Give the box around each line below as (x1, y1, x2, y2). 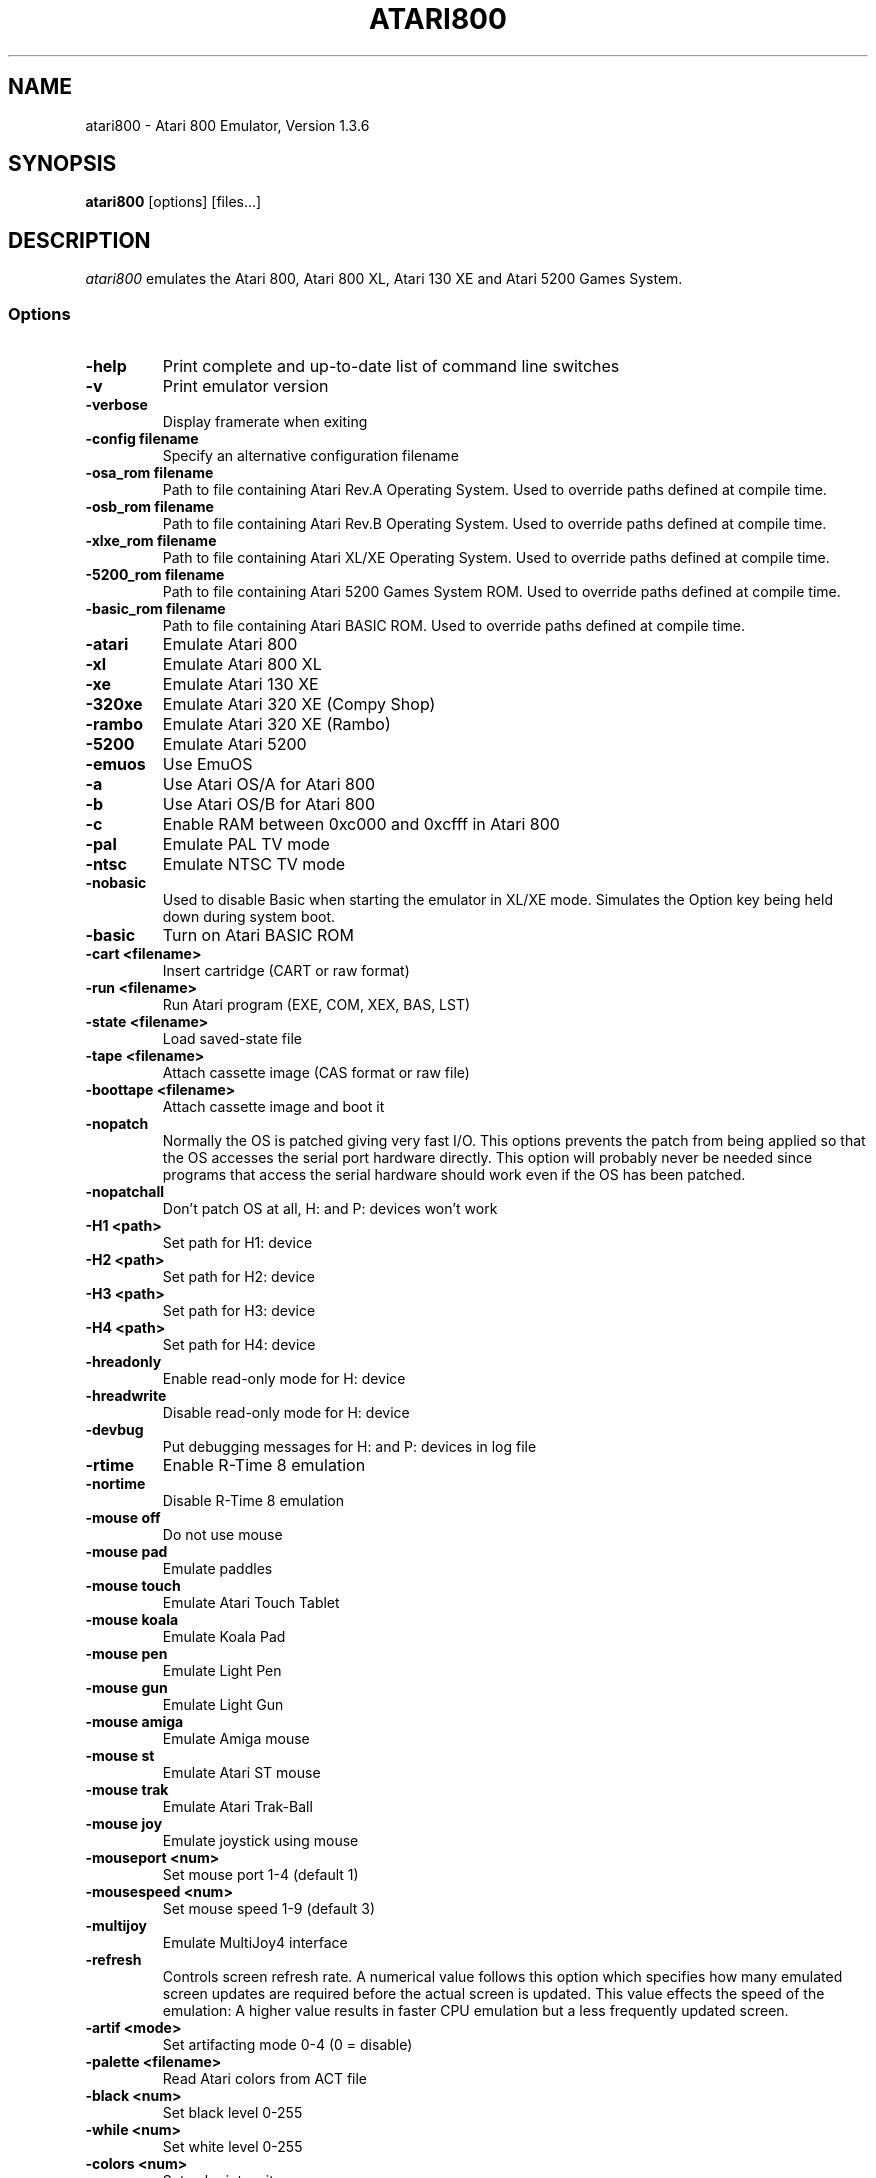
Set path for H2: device (162, 1268, 315, 1286)
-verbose (85, 396, 148, 414)
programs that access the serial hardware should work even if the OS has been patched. (162, 1166, 746, 1184)
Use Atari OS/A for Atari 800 (162, 774, 376, 795)
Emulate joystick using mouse (162, 1832, 359, 1850)
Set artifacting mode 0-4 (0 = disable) (162, 2036, 413, 2054)
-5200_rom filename (85, 566, 225, 584)
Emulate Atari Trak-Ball (162, 1798, 313, 1816)
